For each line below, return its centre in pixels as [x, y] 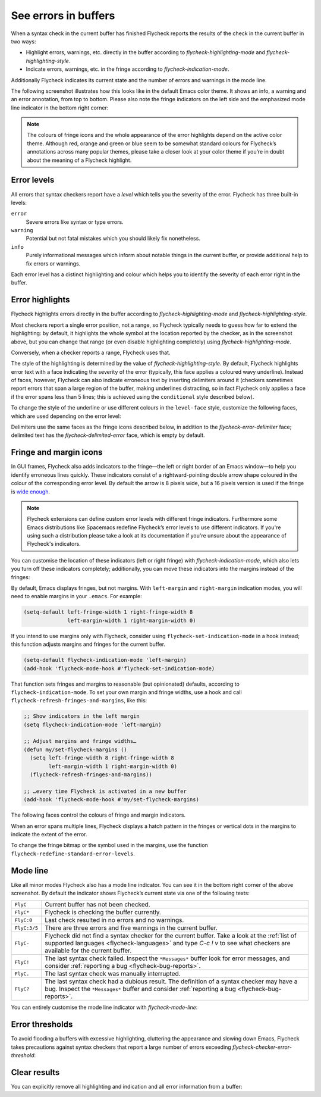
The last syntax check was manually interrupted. [113, 974]
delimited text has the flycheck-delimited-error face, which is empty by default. [108, 435]
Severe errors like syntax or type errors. [75, 222]
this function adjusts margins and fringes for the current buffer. [88, 644]
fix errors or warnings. [53, 263]
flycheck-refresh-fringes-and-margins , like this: [79, 701]
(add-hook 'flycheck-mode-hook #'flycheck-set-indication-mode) [119, 668]
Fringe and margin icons [57, 452]
